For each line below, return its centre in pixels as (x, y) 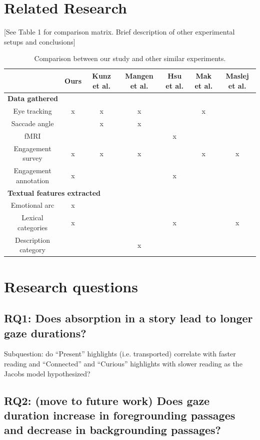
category (32, 250)
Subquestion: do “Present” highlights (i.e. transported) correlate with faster (120, 354)
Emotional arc (32, 205)
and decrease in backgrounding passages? (113, 430)
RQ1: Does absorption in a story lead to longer (128, 318)
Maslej (237, 75)
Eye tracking (32, 111)
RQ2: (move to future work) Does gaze (107, 400)
